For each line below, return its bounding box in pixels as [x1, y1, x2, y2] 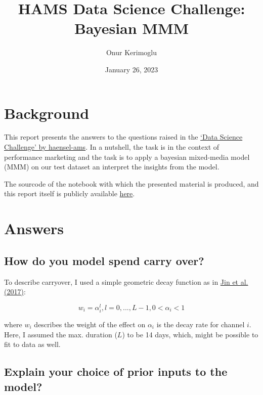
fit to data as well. [4, 339, 61, 349]
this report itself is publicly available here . [4, 188, 135, 199]
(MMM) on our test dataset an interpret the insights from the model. [4, 161, 220, 172]
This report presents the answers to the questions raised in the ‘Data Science [4, 131, 243, 142]
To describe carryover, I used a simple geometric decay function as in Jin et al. [4, 276, 248, 287]
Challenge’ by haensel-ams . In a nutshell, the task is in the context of [4, 142, 220, 152]
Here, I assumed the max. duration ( [4, 329, 117, 339]
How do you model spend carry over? [4, 252, 204, 268]
